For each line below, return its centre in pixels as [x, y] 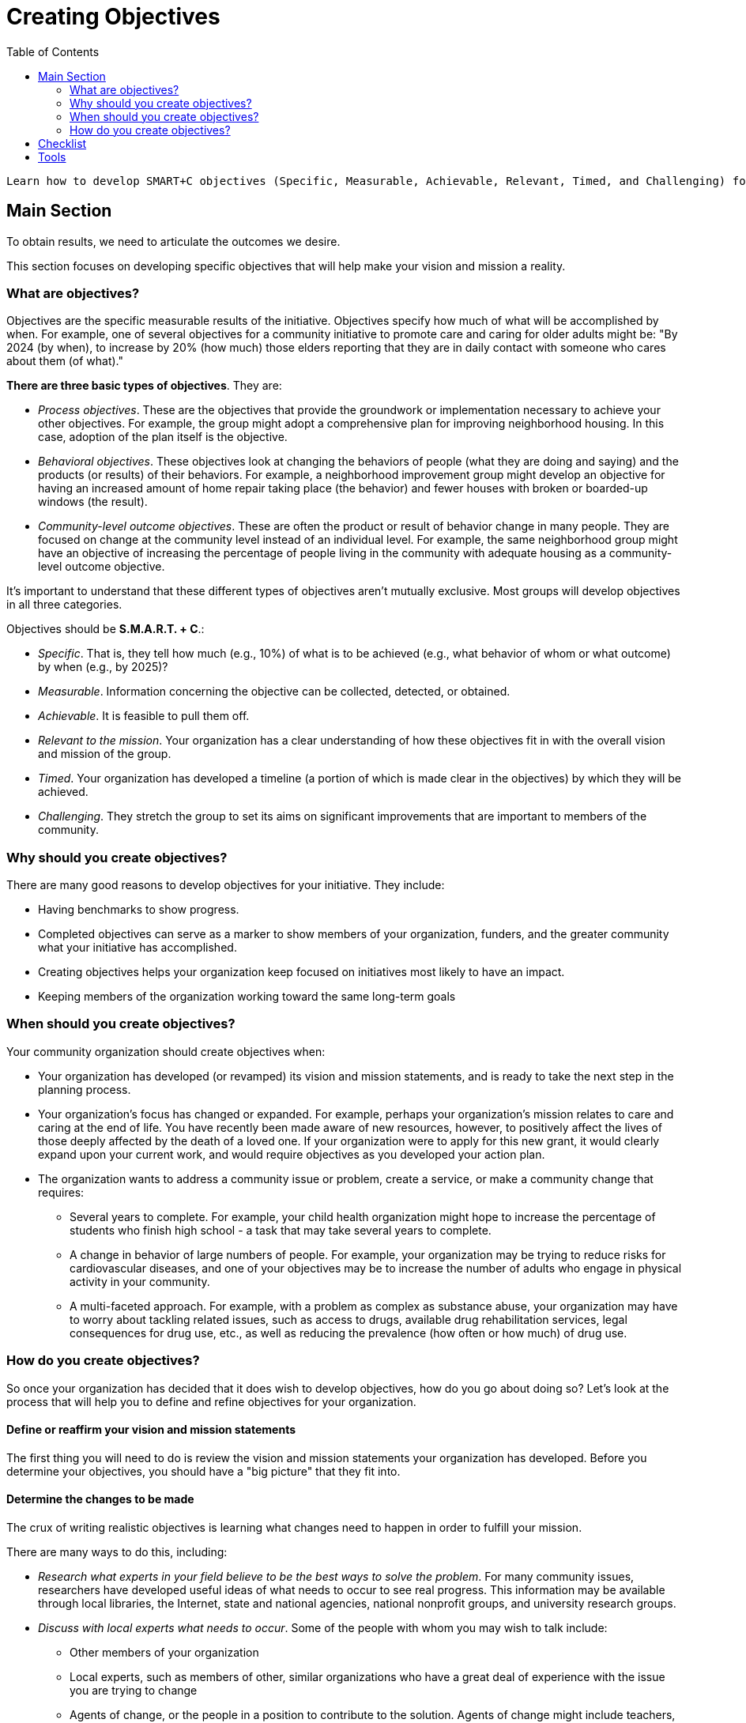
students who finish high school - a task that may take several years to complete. [281, 1230]
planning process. [85, 1089]
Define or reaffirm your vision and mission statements [151, 1430]
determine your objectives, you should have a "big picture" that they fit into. [203, 1471]
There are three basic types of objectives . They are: [144, 386]
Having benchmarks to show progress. [139, 910]
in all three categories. [64, 605]
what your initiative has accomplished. [138, 948]
